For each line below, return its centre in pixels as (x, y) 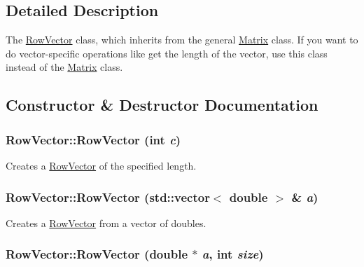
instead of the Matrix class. (64, 67)
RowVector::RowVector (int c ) (93, 139)
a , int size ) (233, 254)
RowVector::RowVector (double (97, 254)
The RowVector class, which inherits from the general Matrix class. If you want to (182, 40)
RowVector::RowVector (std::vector (108, 197)
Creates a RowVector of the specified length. (101, 165)
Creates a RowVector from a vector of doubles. (106, 222)
